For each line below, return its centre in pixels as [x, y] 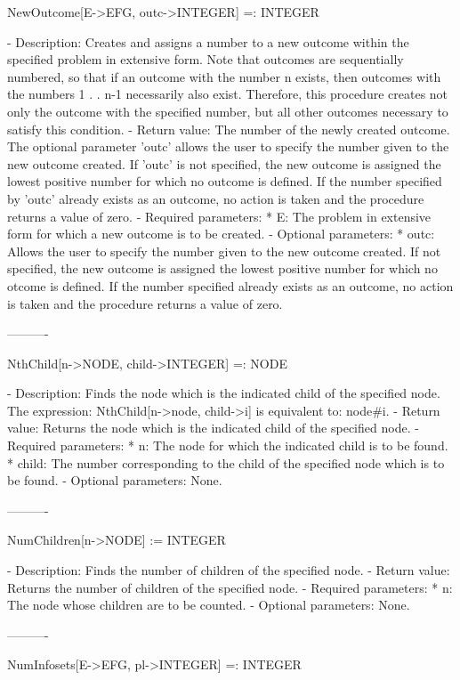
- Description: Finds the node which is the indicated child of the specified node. [224, 393]
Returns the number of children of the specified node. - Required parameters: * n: [230, 587]
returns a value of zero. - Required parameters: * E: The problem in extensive [219, 216]
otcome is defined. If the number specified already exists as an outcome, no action [230, 285]
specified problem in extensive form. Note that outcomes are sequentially [206, 59]
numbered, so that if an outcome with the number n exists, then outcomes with [224, 76]
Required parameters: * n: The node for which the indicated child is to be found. [228, 445]
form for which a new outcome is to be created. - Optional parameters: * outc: [221, 234]
